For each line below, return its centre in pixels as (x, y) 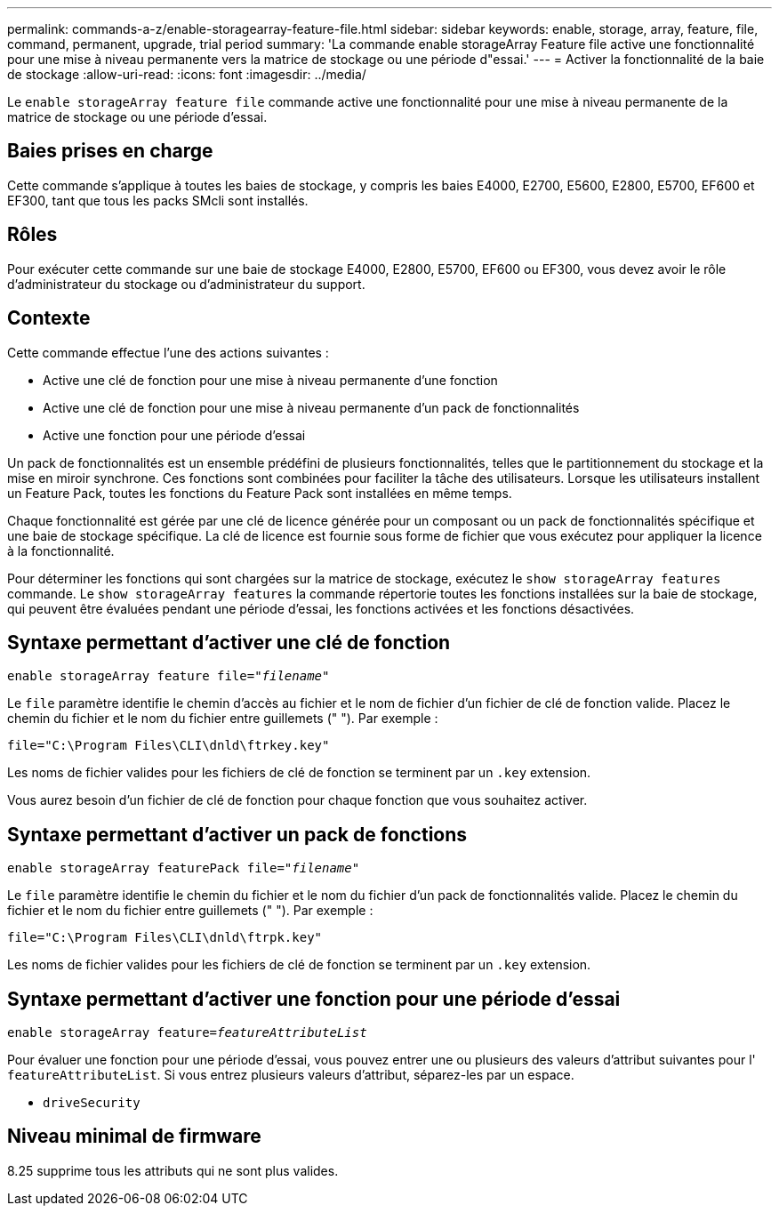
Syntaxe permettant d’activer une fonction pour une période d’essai (314, 999)
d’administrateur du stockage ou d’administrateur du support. (186, 284)
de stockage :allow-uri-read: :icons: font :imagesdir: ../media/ (187, 74)
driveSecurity (92, 1103)
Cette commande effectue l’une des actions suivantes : (168, 352)
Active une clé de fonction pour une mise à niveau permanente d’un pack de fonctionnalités (311, 407)
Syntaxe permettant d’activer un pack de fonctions (237, 834)
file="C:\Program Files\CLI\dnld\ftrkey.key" (169, 746)
